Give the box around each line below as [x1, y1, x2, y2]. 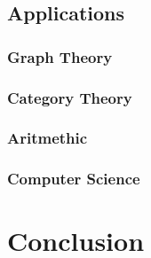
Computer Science [7, 168, 140, 190]
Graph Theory [7, 45, 113, 67]
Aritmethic [7, 127, 88, 149]
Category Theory [7, 86, 132, 108]
